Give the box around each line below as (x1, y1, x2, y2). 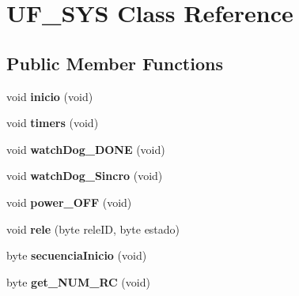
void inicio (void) (6, 88, 93, 104)
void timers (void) (6, 114, 99, 131)
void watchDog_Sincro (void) (6, 167, 163, 184)
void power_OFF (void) (6, 193, 132, 210)
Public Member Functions (6, 51, 223, 75)
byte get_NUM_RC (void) (6, 273, 150, 290)
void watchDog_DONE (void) (6, 141, 165, 157)
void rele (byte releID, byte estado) (6, 220, 180, 237)
